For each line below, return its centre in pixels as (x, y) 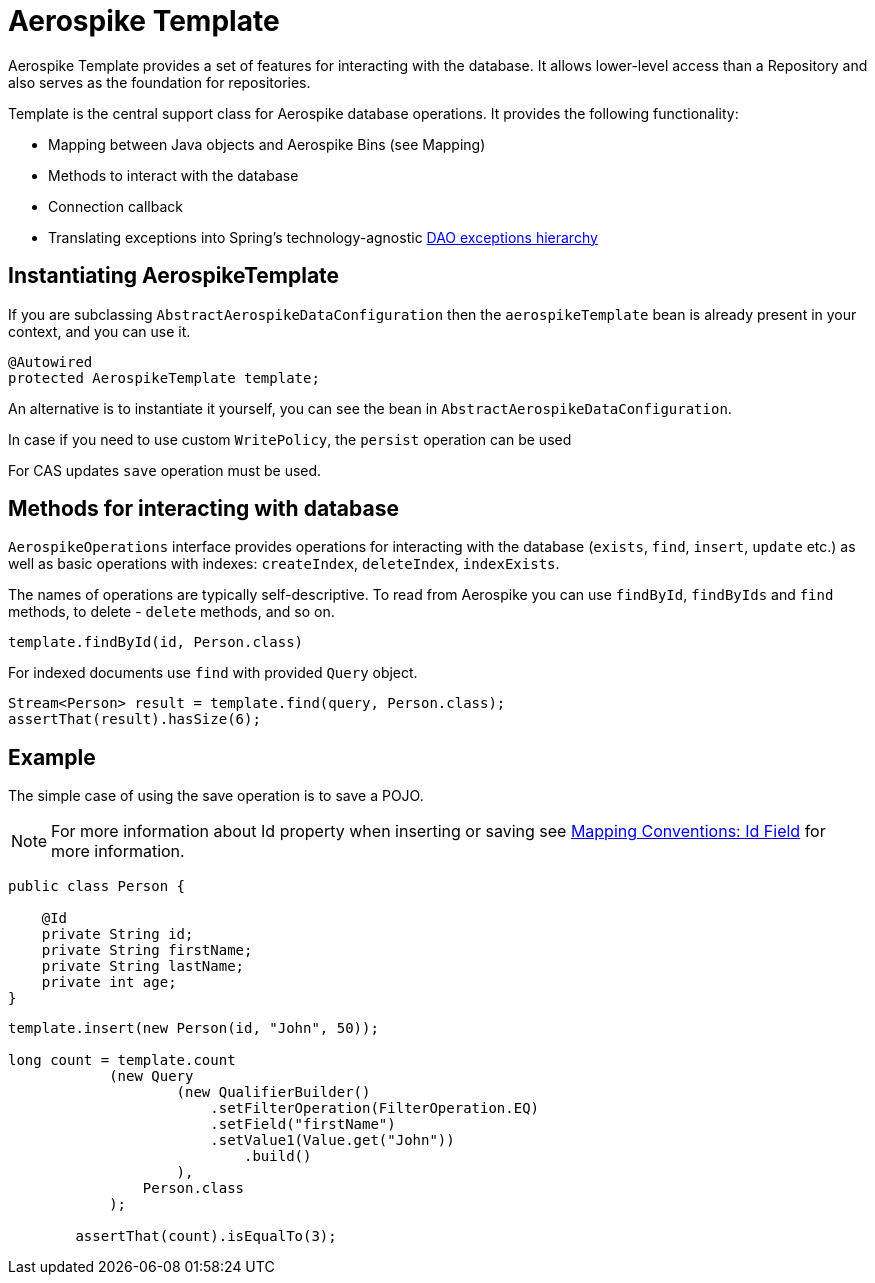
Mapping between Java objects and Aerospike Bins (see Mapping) (267, 144)
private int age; (109, 982)
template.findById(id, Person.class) (156, 642)
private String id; (117, 934)
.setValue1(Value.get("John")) (332, 1140)
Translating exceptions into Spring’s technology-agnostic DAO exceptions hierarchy (323, 237)
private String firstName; (147, 950)
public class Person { (97, 886)
